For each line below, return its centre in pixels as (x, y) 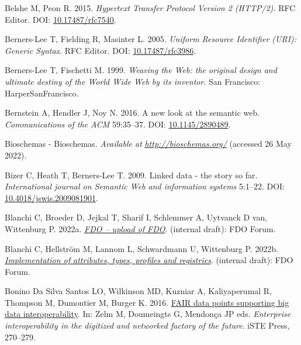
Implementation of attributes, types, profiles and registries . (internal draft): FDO (149, 260)
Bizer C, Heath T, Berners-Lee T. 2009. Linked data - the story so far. (131, 175)
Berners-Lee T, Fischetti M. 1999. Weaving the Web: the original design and (141, 70)
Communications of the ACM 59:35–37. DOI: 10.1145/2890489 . (118, 124)
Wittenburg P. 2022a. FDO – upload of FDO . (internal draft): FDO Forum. (140, 228)
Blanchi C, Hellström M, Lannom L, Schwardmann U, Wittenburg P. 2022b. (142, 248)
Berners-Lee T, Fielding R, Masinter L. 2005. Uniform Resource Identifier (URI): (151, 39)
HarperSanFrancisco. (42, 93)
